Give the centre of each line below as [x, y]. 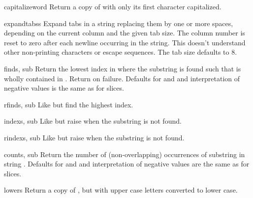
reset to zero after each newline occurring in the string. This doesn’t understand [125, 42]
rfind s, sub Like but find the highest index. [69, 104]
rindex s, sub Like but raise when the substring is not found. [94, 137]
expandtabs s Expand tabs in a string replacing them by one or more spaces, [119, 23]
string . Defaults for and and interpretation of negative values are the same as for [127, 164]
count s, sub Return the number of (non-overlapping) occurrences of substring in [125, 154]
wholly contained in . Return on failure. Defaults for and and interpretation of [122, 78]
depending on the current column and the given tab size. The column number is [125, 33]
